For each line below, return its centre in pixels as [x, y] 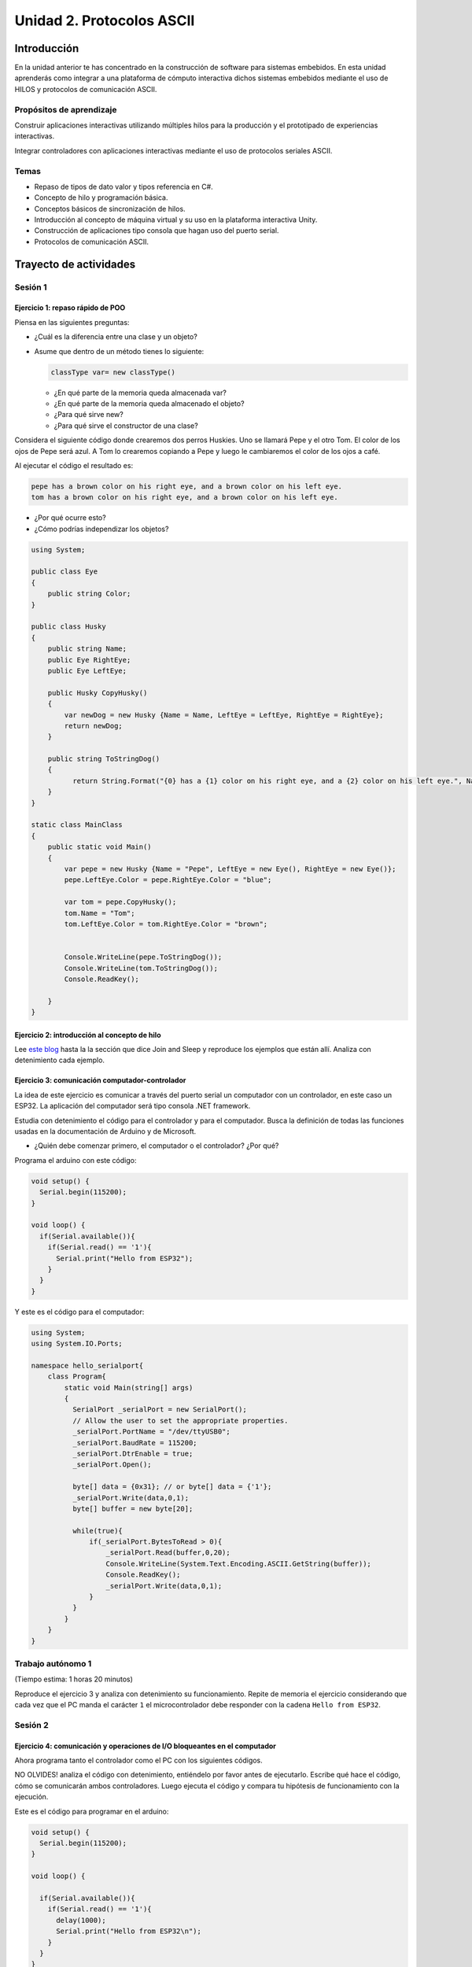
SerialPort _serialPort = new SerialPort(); [159, 1410]
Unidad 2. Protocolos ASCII [105, 20]
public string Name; [87, 649]
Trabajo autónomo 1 [53, 1663]
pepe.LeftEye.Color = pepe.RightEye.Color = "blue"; [168, 880]
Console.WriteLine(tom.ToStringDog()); [141, 968]
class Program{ [77, 1377]
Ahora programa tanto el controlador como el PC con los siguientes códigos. [138, 1760]
